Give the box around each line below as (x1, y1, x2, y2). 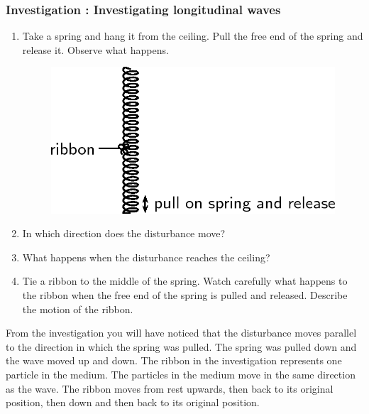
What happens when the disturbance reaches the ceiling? (22, 249, 270, 264)
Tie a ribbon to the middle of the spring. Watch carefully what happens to (22, 273, 348, 288)
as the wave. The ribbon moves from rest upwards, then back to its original (6, 381, 334, 396)
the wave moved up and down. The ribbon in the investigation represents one (6, 353, 342, 368)
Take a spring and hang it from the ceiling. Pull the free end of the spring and (22, 28, 363, 43)
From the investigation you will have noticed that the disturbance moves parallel (6, 325, 357, 340)
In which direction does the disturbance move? (22, 226, 226, 241)
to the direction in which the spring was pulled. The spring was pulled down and (6, 339, 357, 354)
